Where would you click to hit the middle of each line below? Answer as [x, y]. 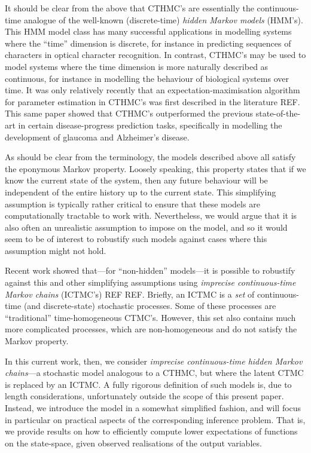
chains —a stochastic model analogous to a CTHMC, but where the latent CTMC [154, 373]
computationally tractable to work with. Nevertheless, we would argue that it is [151, 215]
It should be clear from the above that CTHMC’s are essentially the [129, 8]
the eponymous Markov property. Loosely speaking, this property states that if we [155, 168]
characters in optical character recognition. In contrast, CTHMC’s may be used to [155, 55]
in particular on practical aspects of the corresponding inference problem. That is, [155, 419]
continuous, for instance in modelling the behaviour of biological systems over [147, 78]
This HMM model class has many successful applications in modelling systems [148, 31]
